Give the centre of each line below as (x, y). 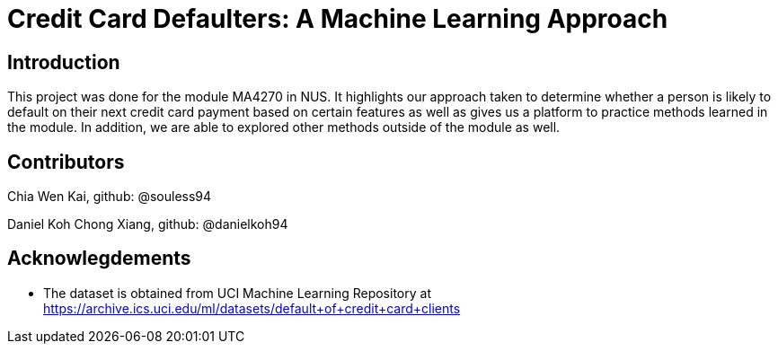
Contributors (66, 162)
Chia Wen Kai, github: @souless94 (110, 197)
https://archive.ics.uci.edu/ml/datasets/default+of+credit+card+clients (252, 308)
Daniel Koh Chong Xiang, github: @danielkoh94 (148, 224)
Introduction (64, 62)
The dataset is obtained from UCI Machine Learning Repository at (237, 293)
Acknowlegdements (99, 259)
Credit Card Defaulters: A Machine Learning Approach (338, 19)
